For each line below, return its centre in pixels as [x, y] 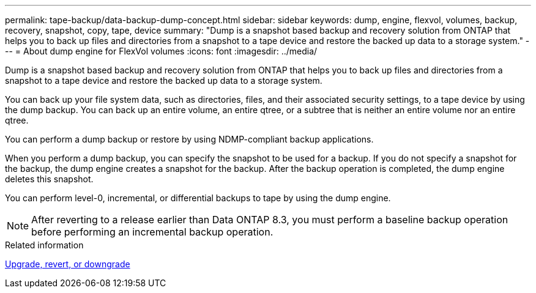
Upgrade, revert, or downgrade [68, 264]
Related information [44, 245]
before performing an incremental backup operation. [152, 232]
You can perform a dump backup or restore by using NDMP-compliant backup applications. [189, 139]
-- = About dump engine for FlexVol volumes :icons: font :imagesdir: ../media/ [161, 51]
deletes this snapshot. [49, 179]
